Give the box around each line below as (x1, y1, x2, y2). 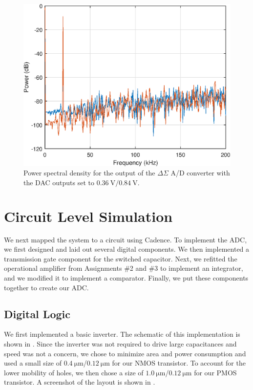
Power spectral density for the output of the (23, 168, 155, 178)
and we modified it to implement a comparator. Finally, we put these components (4, 272, 249, 282)
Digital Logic (4, 306, 70, 321)
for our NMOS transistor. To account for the (112, 358, 246, 368)
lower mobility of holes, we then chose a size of (4, 367, 144, 377)
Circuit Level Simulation (4, 206, 173, 226)
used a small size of (4, 358, 62, 368)
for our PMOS (194, 367, 237, 377)
